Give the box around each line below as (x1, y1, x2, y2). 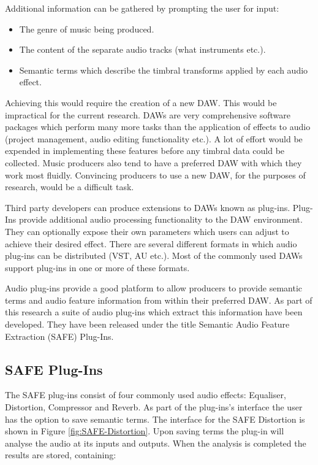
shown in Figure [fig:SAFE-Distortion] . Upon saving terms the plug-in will (5, 425, 284, 437)
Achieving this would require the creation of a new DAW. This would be (5, 96, 277, 109)
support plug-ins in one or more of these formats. (5, 261, 190, 274)
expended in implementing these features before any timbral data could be (5, 144, 285, 157)
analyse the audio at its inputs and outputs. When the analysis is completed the (5, 436, 306, 449)
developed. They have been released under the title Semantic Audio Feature (5, 318, 290, 331)
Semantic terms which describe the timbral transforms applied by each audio (19, 63, 308, 76)
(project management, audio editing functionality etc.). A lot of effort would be (5, 132, 303, 145)
